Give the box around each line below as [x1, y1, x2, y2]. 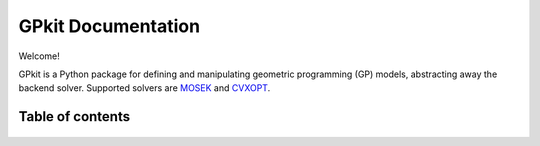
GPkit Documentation [18, 15, 200, 37]
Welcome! [18, 50, 60, 62]
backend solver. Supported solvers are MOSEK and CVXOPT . [18, 82, 271, 94]
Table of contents [18, 108, 130, 125]
